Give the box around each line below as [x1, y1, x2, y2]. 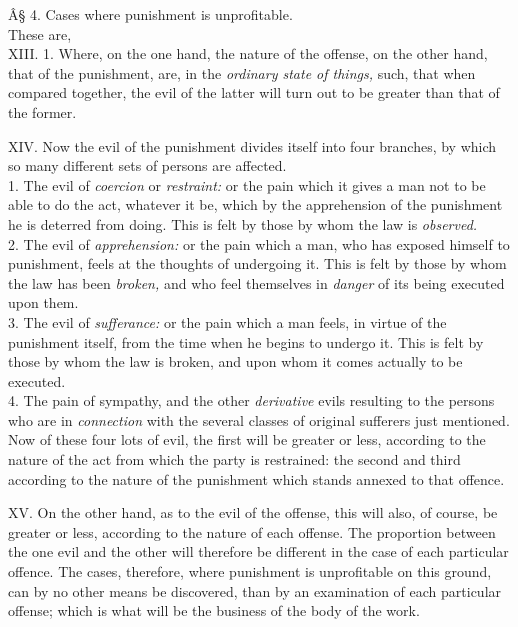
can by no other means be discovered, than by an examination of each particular [8, 580, 502, 601]
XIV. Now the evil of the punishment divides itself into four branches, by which [8, 135, 497, 156]
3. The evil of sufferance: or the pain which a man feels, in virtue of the [8, 311, 447, 332]
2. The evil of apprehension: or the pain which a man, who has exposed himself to [8, 233, 510, 254]
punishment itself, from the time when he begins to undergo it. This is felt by [8, 331, 484, 352]
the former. [8, 101, 77, 122]
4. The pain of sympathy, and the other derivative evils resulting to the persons [8, 390, 495, 411]
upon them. [8, 292, 79, 313]
